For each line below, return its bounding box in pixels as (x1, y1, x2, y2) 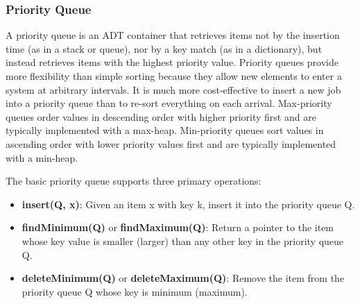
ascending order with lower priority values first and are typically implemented (6, 136, 336, 151)
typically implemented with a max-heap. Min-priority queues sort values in (6, 123, 324, 137)
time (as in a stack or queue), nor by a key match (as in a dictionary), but (6, 41, 323, 56)
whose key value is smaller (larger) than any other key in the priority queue (22, 233, 344, 248)
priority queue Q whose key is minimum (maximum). (22, 284, 248, 298)
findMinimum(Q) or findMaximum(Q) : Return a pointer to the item (22, 220, 334, 235)
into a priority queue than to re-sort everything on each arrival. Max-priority (6, 96, 332, 110)
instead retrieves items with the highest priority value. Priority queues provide (6, 55, 338, 69)
